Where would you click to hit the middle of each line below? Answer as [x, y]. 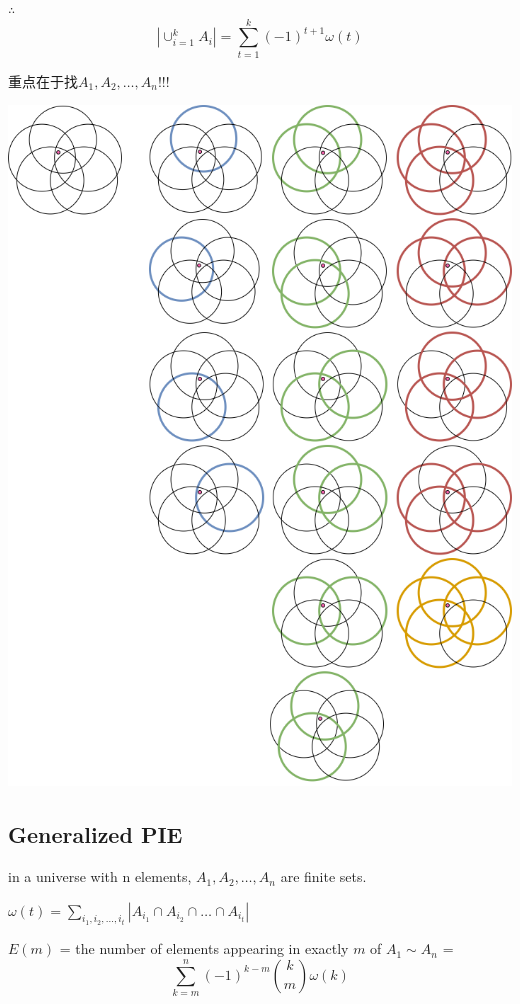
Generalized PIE [95, 834]
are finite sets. [323, 876]
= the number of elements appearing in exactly [204, 948]
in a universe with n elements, [100, 876]
